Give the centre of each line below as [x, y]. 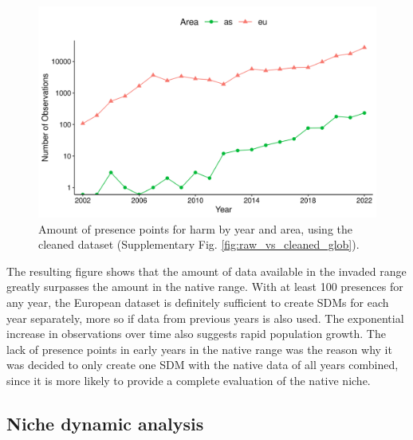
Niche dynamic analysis [105, 423]
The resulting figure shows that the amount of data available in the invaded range [206, 271]
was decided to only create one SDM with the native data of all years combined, [203, 365]
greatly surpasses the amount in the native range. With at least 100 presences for [205, 287]
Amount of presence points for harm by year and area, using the [195, 228]
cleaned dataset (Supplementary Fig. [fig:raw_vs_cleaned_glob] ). [199, 244]
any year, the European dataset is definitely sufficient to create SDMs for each [198, 302]
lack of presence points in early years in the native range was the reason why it [199, 349]
